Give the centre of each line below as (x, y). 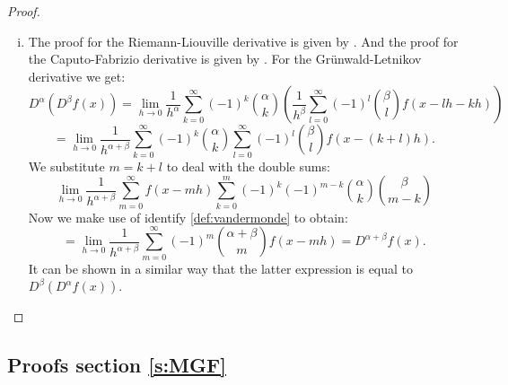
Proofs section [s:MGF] (117, 365)
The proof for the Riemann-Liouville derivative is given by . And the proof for (243, 41)
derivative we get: (77, 76)
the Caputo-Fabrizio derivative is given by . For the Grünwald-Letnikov (225, 59)
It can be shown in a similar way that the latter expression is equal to (221, 268)
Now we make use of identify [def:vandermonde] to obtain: (188, 217)
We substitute (66, 166)
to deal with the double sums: (248, 166)
